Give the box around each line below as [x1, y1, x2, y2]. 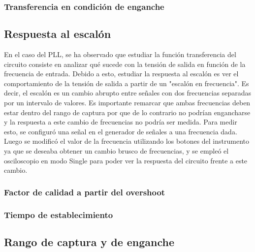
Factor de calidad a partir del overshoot [4, 186, 165, 198]
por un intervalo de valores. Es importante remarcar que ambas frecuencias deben [4, 97, 251, 108]
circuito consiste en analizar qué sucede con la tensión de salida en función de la [4, 59, 246, 69]
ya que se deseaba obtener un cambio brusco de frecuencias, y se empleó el [4, 145, 229, 156]
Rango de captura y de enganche [4, 234, 175, 249]
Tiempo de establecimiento [4, 208, 113, 220]
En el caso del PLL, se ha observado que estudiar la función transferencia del [4, 49, 236, 60]
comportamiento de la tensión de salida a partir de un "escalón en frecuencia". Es [4, 78, 249, 88]
